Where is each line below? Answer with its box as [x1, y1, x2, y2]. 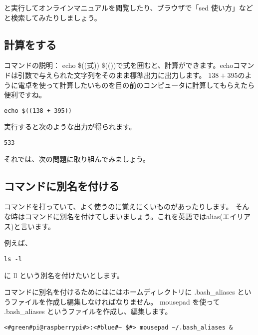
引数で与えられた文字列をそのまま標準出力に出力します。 [17, 69, 206, 80]
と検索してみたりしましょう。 [4, 12, 101, 22]
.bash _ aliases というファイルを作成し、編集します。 [4, 306, 172, 317]
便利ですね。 [4, 89, 46, 100]
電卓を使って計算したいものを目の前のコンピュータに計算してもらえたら [17, 79, 255, 90]
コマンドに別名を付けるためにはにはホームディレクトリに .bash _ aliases [4, 287, 235, 297]
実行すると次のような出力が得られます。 [4, 121, 136, 132]
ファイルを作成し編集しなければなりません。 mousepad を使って [10, 296, 220, 307]
